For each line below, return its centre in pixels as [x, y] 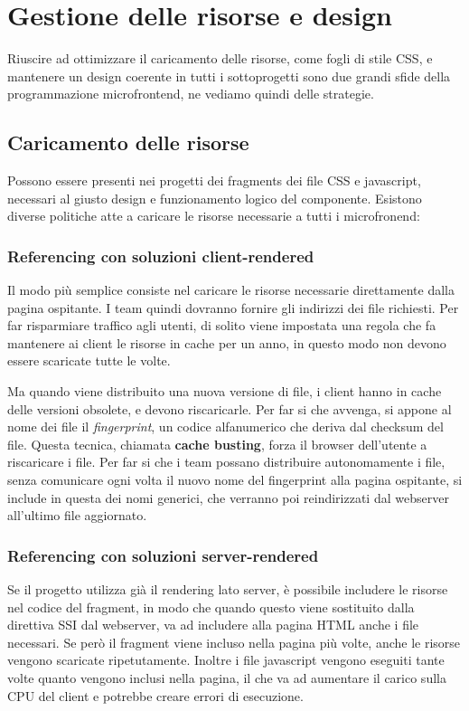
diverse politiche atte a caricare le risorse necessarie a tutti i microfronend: [214, 216]
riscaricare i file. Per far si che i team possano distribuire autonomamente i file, [226, 462]
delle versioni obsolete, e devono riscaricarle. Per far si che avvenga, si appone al [230, 408]
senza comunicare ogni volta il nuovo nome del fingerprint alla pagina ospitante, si [235, 480]
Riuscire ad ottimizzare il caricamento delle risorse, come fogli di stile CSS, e [220, 58]
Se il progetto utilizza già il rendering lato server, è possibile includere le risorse [228, 589]
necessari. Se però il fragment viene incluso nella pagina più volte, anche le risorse [234, 642]
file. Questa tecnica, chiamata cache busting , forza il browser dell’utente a [217, 444]
